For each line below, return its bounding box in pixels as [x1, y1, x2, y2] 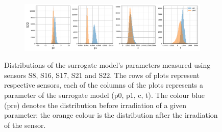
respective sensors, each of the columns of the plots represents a [4, 80, 203, 90]
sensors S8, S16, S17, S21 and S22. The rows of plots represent [4, 69, 200, 80]
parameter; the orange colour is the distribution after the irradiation [4, 110, 218, 120]
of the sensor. [4, 119, 46, 130]
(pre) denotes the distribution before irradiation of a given [4, 99, 187, 110]
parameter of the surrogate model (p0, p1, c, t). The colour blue [4, 90, 205, 100]
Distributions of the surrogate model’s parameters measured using [4, 60, 211, 70]
